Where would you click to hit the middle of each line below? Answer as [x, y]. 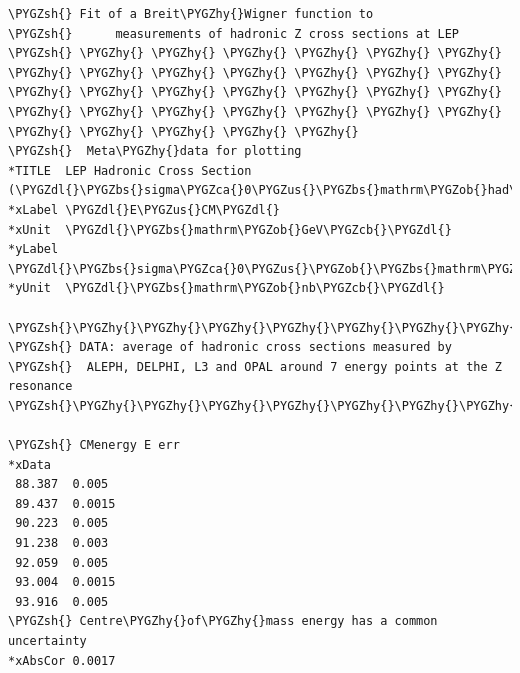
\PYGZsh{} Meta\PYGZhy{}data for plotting [155, 151]
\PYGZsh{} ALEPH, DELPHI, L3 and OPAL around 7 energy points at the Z [255, 366]
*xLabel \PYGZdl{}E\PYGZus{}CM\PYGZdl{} [144, 209]
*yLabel [33, 249]
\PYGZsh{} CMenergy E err [94, 445]
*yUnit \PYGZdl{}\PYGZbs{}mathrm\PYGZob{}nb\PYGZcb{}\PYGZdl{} [226, 288]
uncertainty [47, 641]
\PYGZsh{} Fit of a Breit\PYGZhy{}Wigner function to [191, 14]
